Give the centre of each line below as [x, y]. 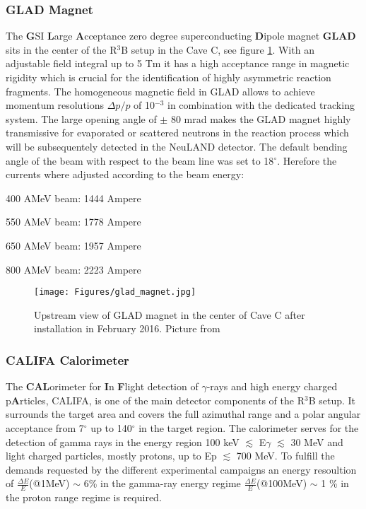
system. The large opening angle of [81, 118]
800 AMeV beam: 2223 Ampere [73, 269]
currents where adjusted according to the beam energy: [125, 174]
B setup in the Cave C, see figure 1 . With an [218, 49]
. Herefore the [307, 160]
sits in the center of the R [61, 49]
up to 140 [111, 427]
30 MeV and [317, 441]
